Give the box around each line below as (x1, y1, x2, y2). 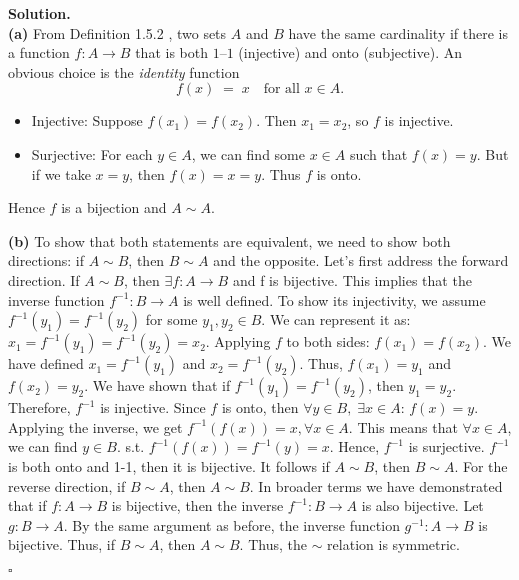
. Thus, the (239, 534, 307, 555)
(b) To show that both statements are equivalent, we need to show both (8, 230, 451, 251)
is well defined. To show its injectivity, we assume (183, 289, 486, 310)
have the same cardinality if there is (288, 22, 509, 43)
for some (145, 309, 198, 330)
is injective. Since (100, 397, 206, 418)
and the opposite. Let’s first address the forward (213, 250, 509, 271)
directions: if (8, 250, 84, 271)
